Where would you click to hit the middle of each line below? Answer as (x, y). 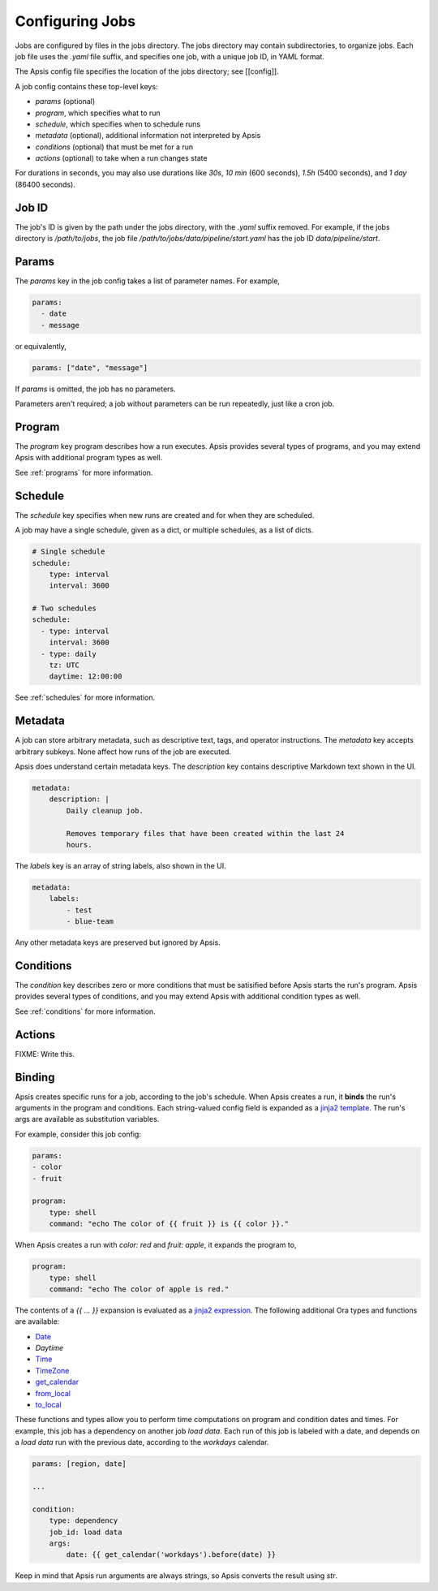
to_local (48, 1405)
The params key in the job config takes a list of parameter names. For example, (147, 281)
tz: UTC (64, 665)
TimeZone (52, 1370)
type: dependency (84, 1521)
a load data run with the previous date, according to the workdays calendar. (142, 1442)
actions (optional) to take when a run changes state (121, 158)
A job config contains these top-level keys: (86, 86)
